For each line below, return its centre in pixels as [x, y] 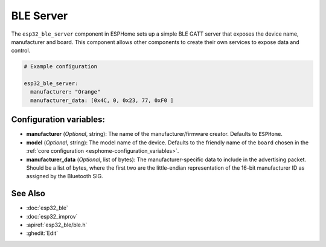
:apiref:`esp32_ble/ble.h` [57, 225]
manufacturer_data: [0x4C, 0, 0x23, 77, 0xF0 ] [102, 100]
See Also [28, 194]
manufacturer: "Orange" [66, 92]
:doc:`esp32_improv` [52, 216]
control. [21, 51]
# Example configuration [61, 67]
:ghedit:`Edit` [42, 233]
